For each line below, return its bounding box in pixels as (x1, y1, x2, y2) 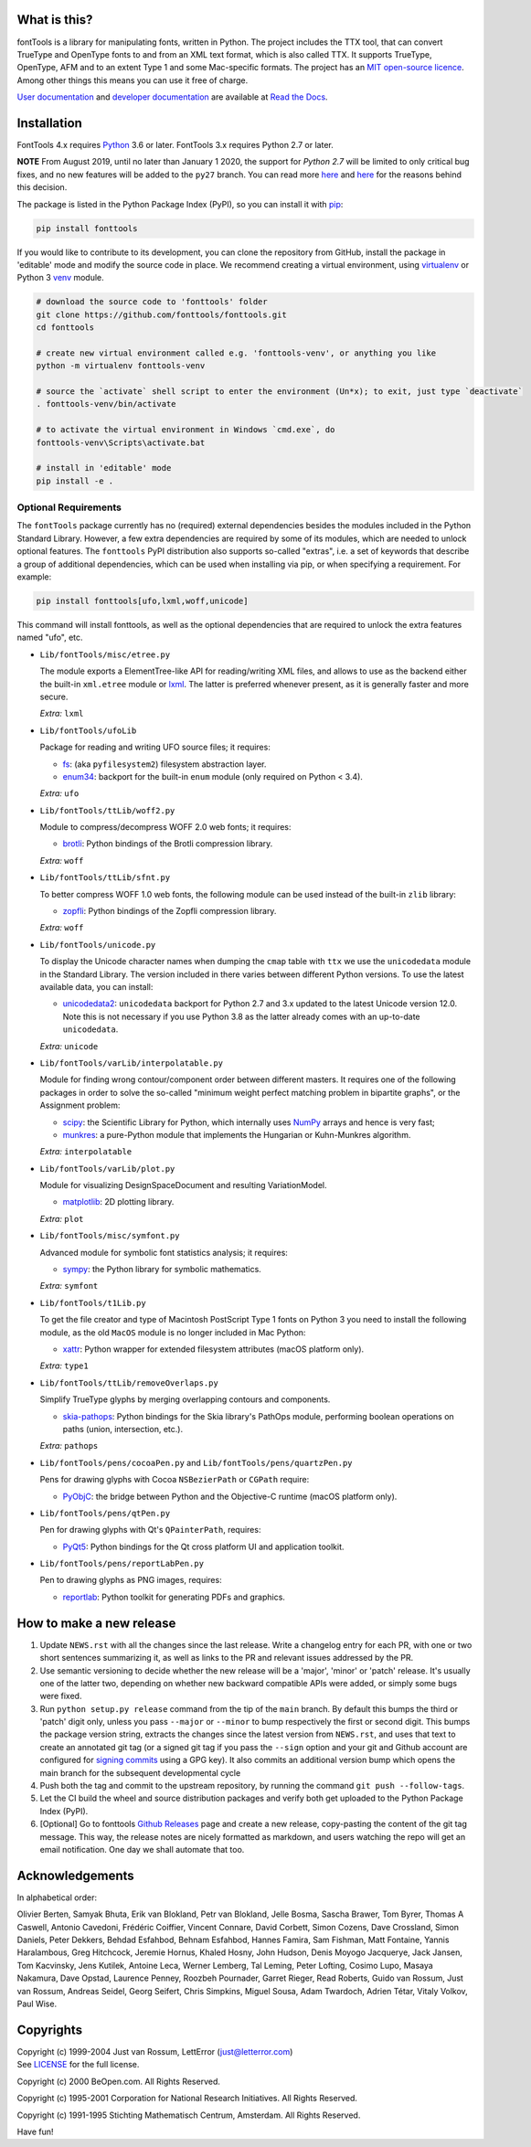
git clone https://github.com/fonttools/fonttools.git (36, 309, 287, 320)
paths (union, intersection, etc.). (62, 1423, 183, 1434)
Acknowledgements (16, 1867, 134, 1883)
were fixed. (39, 1691, 82, 1702)
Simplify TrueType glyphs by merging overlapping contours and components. (39, 1394, 331, 1405)
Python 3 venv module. (16, 272, 104, 283)
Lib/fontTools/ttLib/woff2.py (39, 805, 175, 815)
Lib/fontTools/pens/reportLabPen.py (39, 1558, 205, 1569)
